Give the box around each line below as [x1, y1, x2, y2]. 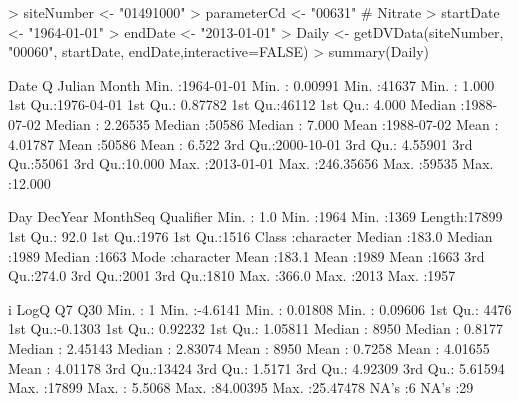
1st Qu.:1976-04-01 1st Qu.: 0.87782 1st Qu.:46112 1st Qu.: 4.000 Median [8, 94, 456, 115]
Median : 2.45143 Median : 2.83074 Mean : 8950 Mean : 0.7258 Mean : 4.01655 [8, 337, 490, 358]
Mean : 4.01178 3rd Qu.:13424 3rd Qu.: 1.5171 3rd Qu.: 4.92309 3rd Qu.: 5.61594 [8, 357, 505, 378]
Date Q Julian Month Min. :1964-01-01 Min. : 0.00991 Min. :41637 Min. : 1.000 [8, 74, 495, 95]
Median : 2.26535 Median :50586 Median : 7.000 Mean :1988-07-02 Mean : [45, 113, 499, 134]
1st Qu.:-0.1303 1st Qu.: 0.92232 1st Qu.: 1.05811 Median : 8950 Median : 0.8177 [8, 318, 503, 339]
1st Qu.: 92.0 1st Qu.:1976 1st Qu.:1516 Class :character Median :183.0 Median [8, 225, 493, 246]
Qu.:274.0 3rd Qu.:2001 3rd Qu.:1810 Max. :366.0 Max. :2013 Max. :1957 [8, 265, 456, 286]
